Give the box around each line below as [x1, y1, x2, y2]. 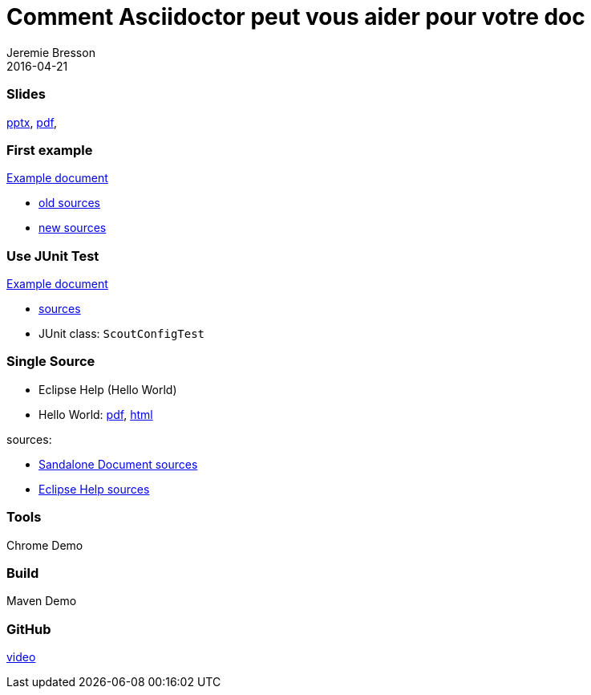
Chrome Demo [6, 538, 83, 552]
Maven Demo [6, 594, 77, 608]
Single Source [6, 353, 95, 370]
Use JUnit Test [6, 247, 99, 264]
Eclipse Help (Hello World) [38, 382, 177, 396]
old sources [38, 196, 100, 210]
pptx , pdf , [6, 115, 57, 129]
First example [6, 141, 93, 158]
